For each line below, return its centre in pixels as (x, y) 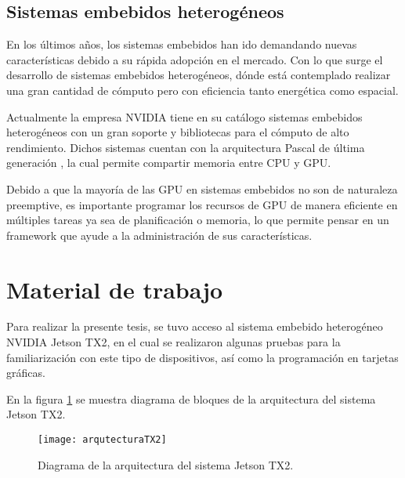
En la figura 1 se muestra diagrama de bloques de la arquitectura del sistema (191, 398)
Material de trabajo (115, 289)
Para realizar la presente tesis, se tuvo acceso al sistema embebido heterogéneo (195, 326)
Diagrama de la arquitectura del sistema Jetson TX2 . (166, 464)
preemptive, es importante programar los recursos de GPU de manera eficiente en (202, 204)
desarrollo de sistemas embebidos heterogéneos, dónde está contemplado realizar (199, 75)
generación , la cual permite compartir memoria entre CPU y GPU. (169, 163)
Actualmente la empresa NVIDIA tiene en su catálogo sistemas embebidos (184, 116)
